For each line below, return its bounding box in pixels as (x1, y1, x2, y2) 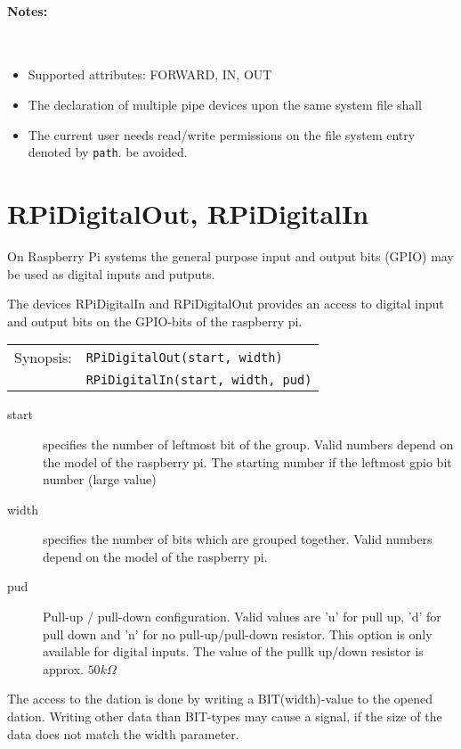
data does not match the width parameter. (7, 724, 239, 743)
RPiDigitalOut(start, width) (85, 350, 283, 365)
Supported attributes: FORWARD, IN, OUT (28, 65, 272, 84)
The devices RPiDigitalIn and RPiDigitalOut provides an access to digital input (7, 294, 444, 313)
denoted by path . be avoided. (28, 143, 188, 161)
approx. (43, 659, 84, 678)
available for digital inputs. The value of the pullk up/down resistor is (43, 642, 424, 661)
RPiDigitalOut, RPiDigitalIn (7, 195, 369, 232)
